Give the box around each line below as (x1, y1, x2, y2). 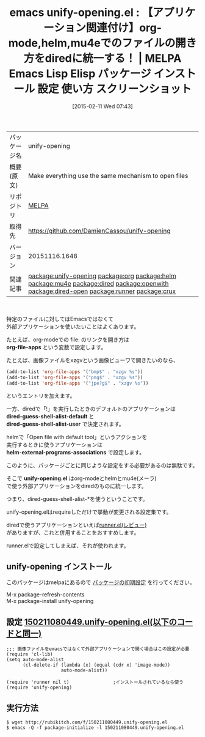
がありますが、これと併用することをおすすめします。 (6, 528, 140, 536)
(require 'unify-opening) (6, 684, 72, 691)
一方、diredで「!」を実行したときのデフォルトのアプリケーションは (6, 405, 176, 412)
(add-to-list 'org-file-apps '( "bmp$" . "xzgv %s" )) (6, 368, 143, 375)
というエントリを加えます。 (6, 392, 76, 399)
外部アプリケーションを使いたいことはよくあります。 (6, 322, 140, 330)
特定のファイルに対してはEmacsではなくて (6, 315, 114, 322)
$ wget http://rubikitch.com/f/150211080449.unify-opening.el (6, 719, 168, 725)
